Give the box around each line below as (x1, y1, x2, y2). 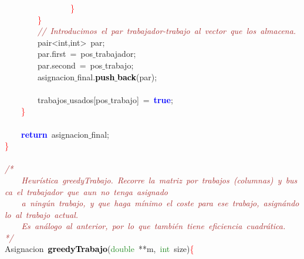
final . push (77, 70, 115, 83)
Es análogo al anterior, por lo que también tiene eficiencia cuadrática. (21, 220, 286, 232)
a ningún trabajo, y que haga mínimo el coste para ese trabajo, (21, 197, 259, 209)
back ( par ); (117, 70, 157, 83)
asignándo (263, 197, 299, 209)
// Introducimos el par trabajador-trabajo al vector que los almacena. (38, 25, 296, 37)
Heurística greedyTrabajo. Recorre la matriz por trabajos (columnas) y (21, 173, 282, 186)
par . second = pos (37, 59, 103, 71)
